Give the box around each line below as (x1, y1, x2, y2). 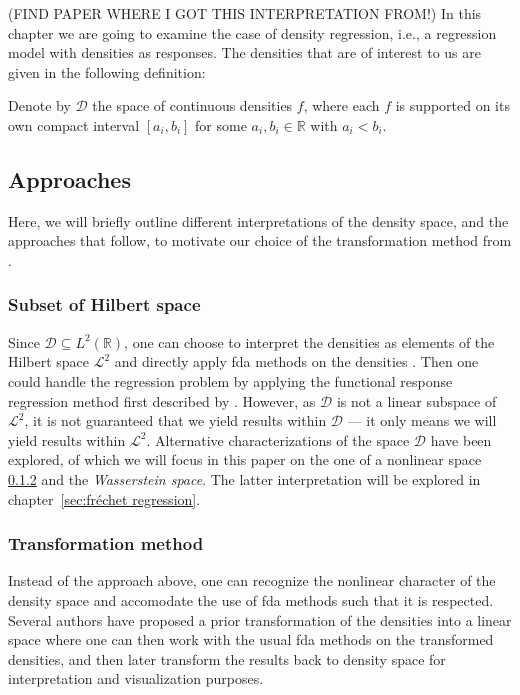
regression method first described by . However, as (8, 390, 316, 411)
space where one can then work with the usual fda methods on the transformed (8, 629, 494, 650)
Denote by (8, 95, 71, 116)
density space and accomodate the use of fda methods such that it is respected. (8, 589, 494, 610)
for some (195, 114, 247, 135)
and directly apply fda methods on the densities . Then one (114, 351, 479, 372)
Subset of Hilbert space (8, 292, 201, 317)
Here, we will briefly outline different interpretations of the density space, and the (8, 210, 509, 231)
